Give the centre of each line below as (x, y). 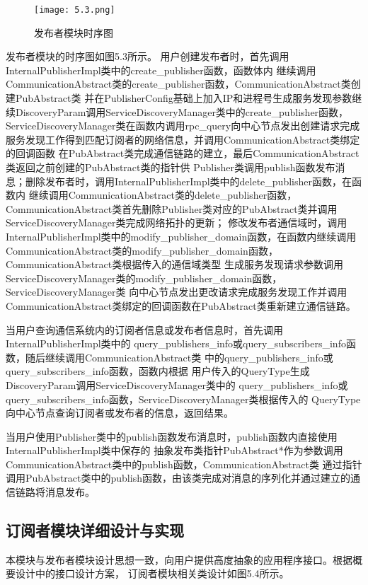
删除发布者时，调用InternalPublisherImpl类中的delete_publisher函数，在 (188, 181)
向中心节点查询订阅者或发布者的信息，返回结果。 (120, 413)
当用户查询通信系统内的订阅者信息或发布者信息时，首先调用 (144, 329)
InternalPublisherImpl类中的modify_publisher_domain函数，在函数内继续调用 (181, 236)
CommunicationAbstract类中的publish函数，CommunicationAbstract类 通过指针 (184, 464)
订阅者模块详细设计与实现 (95, 530)
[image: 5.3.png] (75, 10)
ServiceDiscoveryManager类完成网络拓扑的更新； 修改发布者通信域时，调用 (177, 222)
